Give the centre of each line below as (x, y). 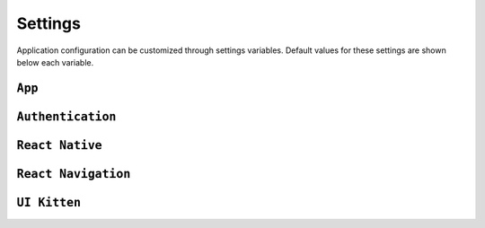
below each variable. (55, 62)
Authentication (66, 116)
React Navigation (74, 174)
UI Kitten (48, 202)
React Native (59, 145)
